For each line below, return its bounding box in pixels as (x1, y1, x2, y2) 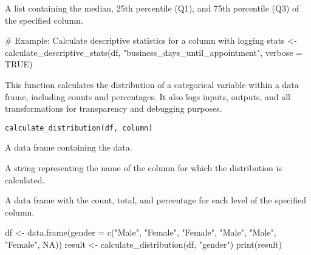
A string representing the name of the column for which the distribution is (5, 161, 282, 174)
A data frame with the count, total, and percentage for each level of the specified (5, 194, 307, 206)
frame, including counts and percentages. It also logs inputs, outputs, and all (5, 90, 290, 103)
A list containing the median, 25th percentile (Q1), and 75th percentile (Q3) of (5, 2, 299, 14)
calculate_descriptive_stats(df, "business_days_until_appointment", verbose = (5, 46, 302, 58)
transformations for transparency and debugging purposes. (5, 102, 222, 115)
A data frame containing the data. (5, 141, 132, 154)
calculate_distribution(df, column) (5, 123, 153, 132)
